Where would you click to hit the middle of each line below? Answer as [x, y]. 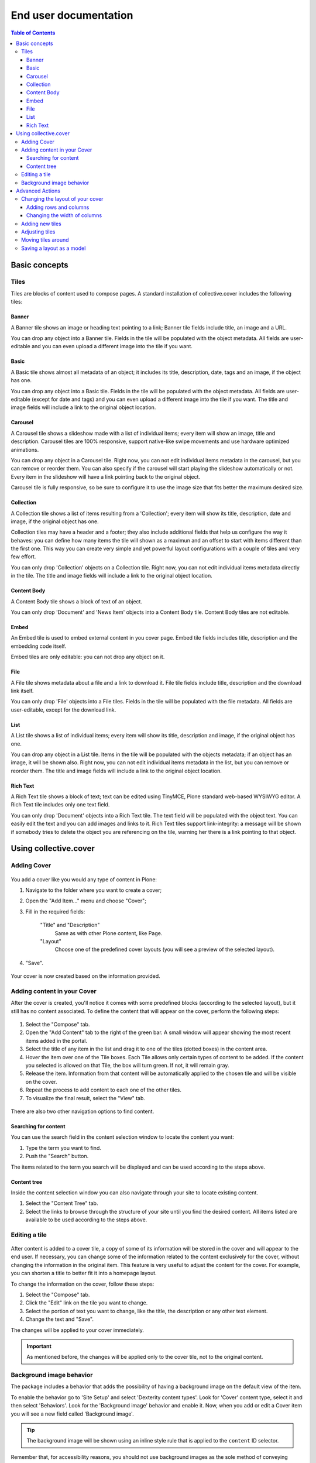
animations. [25, 449]
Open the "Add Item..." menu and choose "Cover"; [86, 901]
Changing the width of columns [64, 215]
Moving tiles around [45, 240]
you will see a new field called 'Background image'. [72, 1414]
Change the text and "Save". [59, 1319]
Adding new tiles [41, 224]
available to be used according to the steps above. [86, 1220]
